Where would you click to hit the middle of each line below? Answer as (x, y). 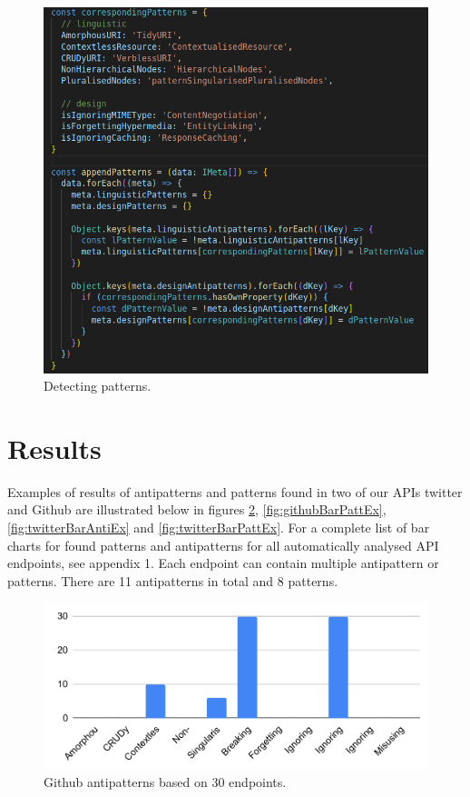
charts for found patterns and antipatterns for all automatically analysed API (223, 545)
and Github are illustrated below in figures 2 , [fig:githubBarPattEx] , (197, 509)
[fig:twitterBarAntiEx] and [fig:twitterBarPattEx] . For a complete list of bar (219, 528)
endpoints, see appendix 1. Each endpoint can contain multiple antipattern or (223, 563)
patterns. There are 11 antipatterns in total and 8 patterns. (173, 580)
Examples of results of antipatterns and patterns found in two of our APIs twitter (235, 491)
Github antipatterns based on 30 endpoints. (165, 781)
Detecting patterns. (98, 386)
